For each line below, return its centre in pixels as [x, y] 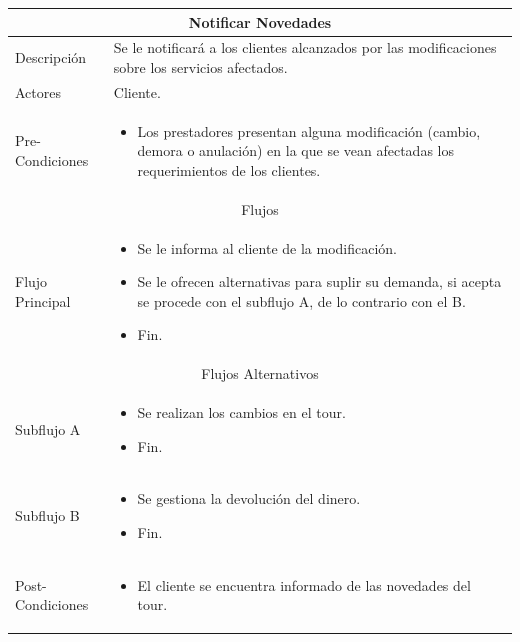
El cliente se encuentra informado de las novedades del [304, 584]
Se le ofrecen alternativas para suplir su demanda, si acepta [319, 281]
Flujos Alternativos [260, 373]
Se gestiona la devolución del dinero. [249, 498]
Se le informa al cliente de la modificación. [267, 247]
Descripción [51, 57]
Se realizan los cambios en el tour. [241, 411]
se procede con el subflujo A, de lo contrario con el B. [301, 300]
